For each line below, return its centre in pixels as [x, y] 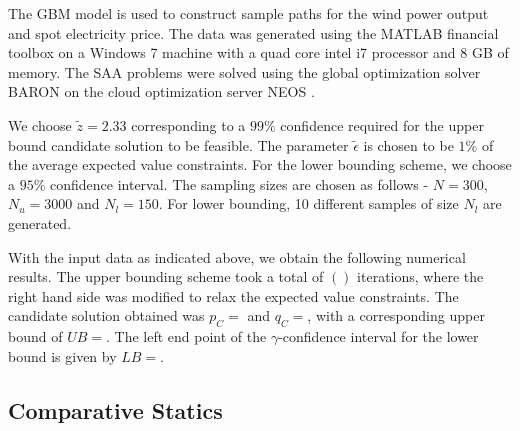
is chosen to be [408, 144]
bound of [35, 336]
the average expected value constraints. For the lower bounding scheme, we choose [260, 164]
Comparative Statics [115, 409]
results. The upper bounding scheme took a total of [166, 276]
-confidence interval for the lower [378, 336]
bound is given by [62, 355]
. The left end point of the [186, 336]
